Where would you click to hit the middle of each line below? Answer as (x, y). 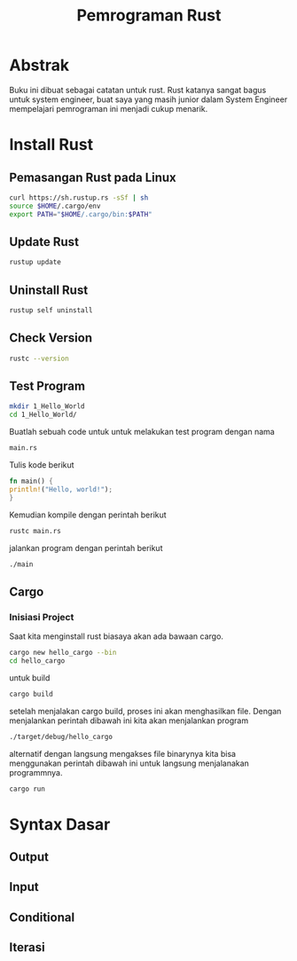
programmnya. (36, 772)
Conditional (42, 917)
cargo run (27, 789)
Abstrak (39, 65)
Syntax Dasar (60, 824)
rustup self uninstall (51, 311)
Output (29, 857)
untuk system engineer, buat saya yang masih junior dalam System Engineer (148, 99)
